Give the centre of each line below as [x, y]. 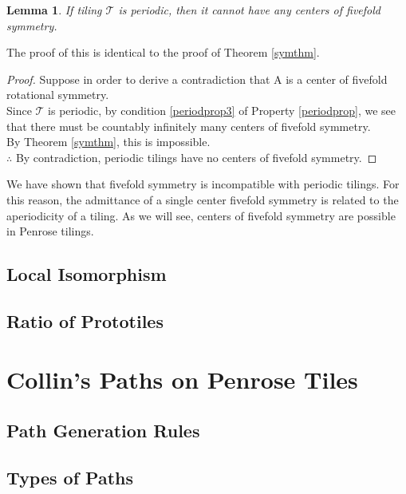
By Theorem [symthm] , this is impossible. [108, 142]
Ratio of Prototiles [85, 320]
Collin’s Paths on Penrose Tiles [182, 379]
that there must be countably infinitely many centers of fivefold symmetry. [189, 126]
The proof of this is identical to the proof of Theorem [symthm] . [163, 52]
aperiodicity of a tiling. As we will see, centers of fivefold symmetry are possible [201, 215]
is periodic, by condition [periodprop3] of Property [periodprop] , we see [222, 110]
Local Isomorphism [87, 274]
